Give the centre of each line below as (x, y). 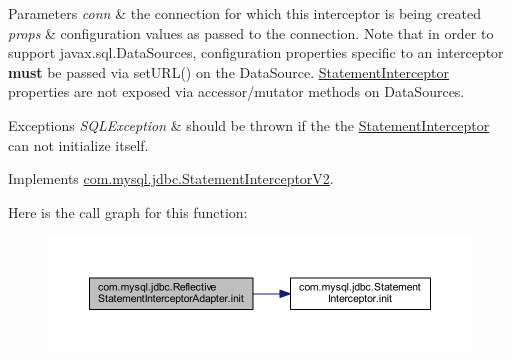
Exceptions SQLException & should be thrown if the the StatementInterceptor (249, 124)
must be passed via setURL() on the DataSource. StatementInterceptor (229, 71)
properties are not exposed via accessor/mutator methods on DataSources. (236, 91)
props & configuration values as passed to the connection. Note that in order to (251, 32)
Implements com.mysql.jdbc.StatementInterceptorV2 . (171, 178)
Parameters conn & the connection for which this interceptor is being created (245, 13)
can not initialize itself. (78, 144)
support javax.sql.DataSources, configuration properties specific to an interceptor (256, 52)
